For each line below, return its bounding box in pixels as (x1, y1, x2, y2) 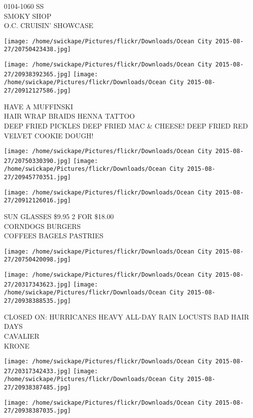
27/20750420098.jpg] (4, 256, 71, 263)
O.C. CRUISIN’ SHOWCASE (4, 20, 94, 31)
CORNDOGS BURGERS (4, 221, 81, 231)
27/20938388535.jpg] (4, 297, 71, 305)
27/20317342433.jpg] (4, 367, 71, 375)
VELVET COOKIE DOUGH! (4, 130, 94, 140)
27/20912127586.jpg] (4, 87, 71, 95)
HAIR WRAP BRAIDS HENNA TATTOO (4, 111, 135, 121)
